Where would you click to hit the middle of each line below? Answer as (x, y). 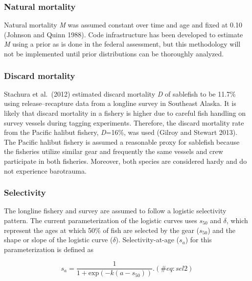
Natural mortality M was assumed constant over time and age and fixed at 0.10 (123, 25)
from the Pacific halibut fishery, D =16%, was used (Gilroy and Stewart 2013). (121, 132)
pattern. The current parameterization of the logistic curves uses (101, 220)
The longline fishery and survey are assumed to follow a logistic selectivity (115, 211)
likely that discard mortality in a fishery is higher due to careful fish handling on (125, 113)
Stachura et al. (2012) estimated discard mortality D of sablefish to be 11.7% (120, 93)
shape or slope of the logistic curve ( (58, 240)
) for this (198, 240)
